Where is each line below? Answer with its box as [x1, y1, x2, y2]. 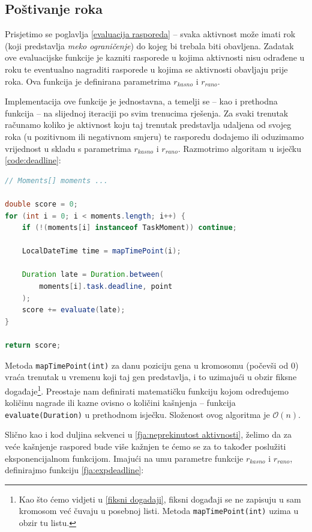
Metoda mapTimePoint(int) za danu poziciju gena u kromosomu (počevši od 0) [5, 358, 299, 371]
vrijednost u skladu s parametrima [5, 142, 131, 154]
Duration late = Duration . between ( [22, 270, 164, 279]
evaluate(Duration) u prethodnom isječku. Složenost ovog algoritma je [5, 408, 270, 420]
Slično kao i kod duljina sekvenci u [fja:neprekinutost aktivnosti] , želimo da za [5, 428, 292, 441]
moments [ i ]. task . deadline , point [39, 282, 173, 291]
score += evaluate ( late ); [22, 306, 125, 315]
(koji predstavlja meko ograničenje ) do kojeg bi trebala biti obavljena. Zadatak [5, 39, 294, 52]
